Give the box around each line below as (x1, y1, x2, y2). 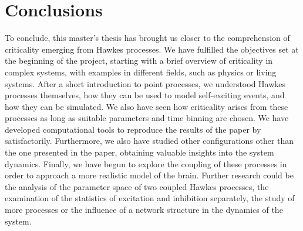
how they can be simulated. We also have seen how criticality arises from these (5, 100, 288, 112)
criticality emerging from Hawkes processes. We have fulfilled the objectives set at (5, 43, 299, 55)
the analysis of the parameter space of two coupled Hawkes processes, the (5, 180, 269, 192)
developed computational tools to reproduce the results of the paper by (5, 123, 261, 135)
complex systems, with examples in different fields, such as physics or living (5, 65, 277, 78)
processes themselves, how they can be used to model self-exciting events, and (5, 89, 285, 101)
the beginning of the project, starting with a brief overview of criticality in (5, 54, 273, 67)
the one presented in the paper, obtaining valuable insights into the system (5, 146, 274, 158)
